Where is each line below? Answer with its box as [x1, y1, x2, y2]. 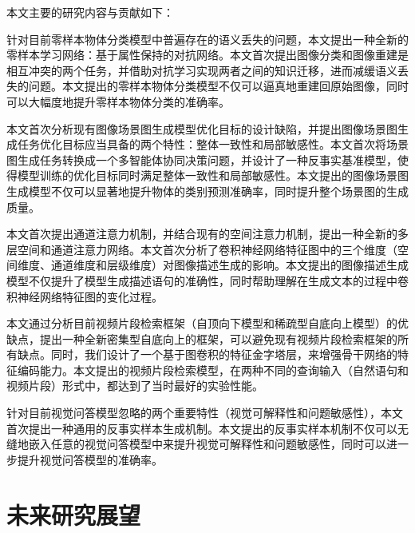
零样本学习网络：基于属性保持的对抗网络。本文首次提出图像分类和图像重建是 [6, 46, 409, 63]
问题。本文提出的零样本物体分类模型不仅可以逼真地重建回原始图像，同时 [28, 78, 409, 94]
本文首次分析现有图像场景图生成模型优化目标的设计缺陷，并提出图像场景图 [6, 120, 397, 137]
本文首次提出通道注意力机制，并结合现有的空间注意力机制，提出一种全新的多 [6, 225, 409, 242]
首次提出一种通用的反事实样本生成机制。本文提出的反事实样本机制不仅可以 [6, 420, 397, 436]
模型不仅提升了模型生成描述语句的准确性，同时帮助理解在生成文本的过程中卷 [6, 272, 409, 288]
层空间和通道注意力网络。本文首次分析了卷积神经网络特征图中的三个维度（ [6, 241, 397, 257]
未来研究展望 [6, 498, 141, 531]
